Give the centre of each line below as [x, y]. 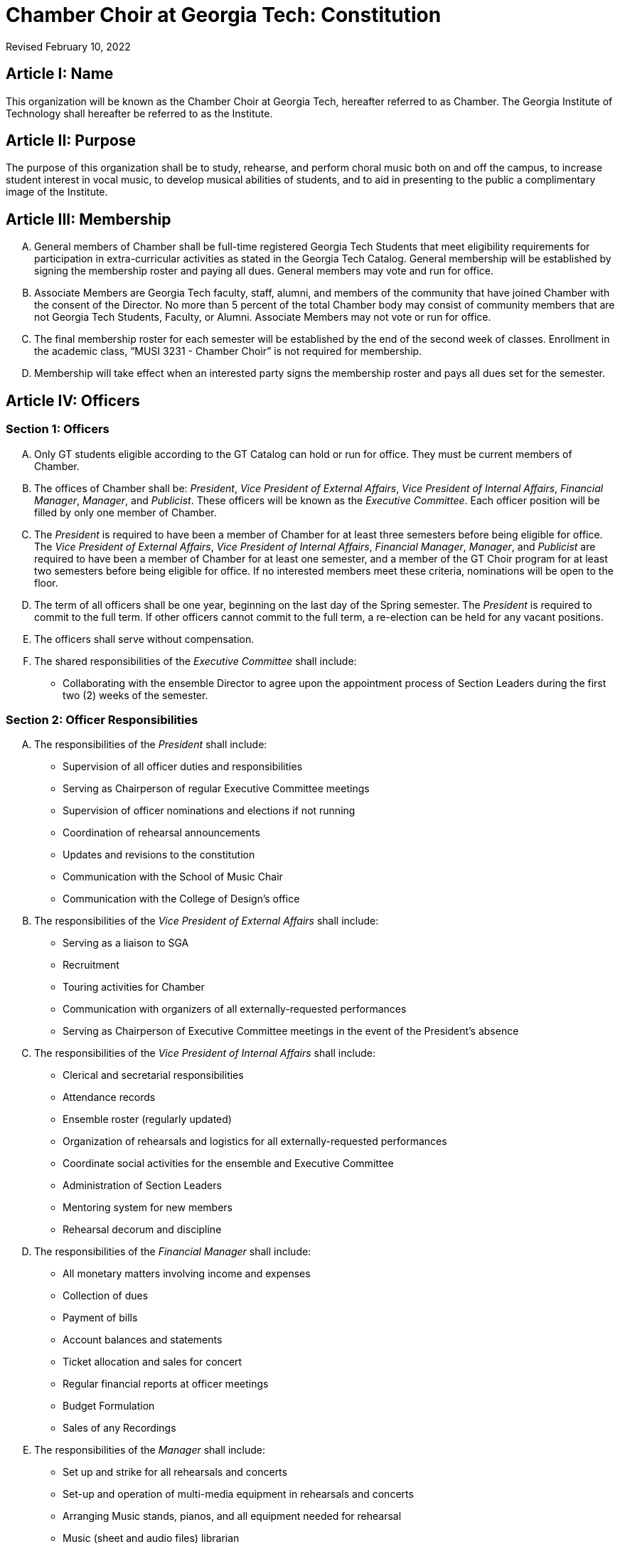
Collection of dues [106, 1296]
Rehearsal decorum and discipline [142, 1230]
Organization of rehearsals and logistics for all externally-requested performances [255, 1141]
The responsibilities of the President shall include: [151, 745]
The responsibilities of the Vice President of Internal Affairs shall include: [205, 1053]
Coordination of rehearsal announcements [161, 833]
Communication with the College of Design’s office [181, 899]
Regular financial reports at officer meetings [166, 1384]
